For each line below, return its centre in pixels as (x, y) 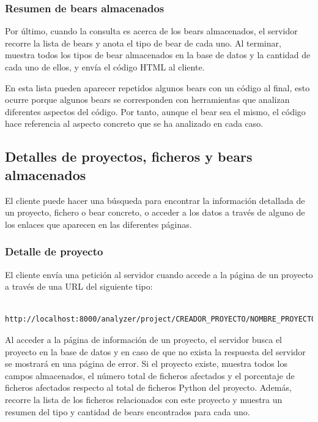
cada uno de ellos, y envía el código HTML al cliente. (105, 67)
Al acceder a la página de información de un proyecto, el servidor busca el (143, 339)
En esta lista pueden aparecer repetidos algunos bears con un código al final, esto (157, 87)
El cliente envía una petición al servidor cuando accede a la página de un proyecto (159, 274)
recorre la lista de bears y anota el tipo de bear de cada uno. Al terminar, (143, 43)
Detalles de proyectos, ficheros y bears (129, 156)
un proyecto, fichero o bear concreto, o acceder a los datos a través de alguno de (155, 212)
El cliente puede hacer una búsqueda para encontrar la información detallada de (155, 200)
